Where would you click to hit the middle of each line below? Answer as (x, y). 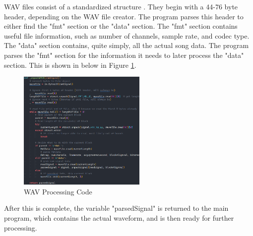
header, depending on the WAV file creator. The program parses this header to (124, 16)
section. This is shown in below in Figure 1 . (70, 65)
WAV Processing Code (58, 191)
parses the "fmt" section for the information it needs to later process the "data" (124, 55)
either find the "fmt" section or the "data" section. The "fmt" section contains (121, 26)
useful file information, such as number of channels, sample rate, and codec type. (127, 35)
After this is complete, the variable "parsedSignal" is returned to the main (116, 208)
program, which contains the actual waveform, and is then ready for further (119, 218)
